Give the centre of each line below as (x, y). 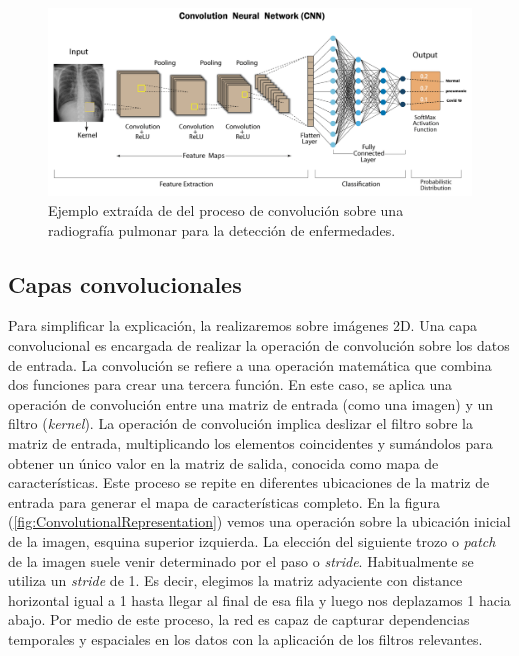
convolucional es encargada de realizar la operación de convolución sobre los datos (259, 344)
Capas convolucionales (125, 283)
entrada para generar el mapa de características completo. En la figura (224, 501)
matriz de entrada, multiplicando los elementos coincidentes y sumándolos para (250, 442)
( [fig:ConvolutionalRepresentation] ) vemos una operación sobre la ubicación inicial (259, 521)
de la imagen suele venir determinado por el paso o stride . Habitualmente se (241, 560)
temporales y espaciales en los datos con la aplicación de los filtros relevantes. (245, 638)
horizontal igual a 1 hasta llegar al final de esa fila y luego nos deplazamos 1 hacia (259, 599)
